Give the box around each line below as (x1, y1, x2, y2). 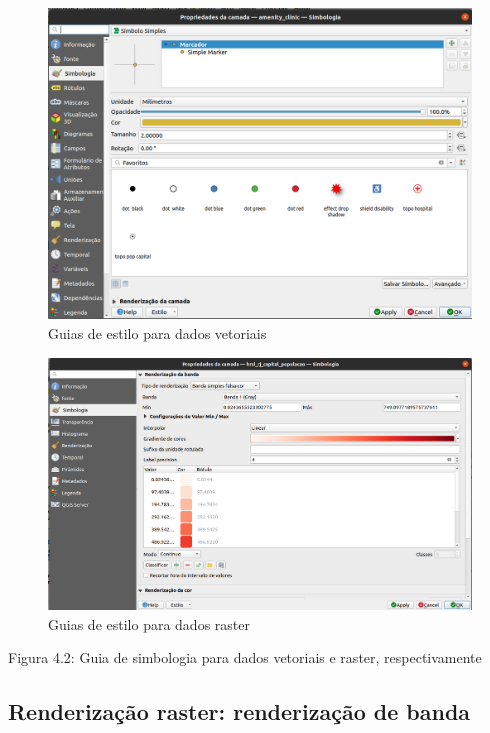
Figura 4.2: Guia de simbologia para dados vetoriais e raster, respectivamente (8, 647, 482, 668)
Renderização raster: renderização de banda (8, 696, 471, 727)
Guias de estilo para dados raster (48, 613, 250, 634)
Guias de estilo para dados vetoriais (48, 322, 267, 343)
